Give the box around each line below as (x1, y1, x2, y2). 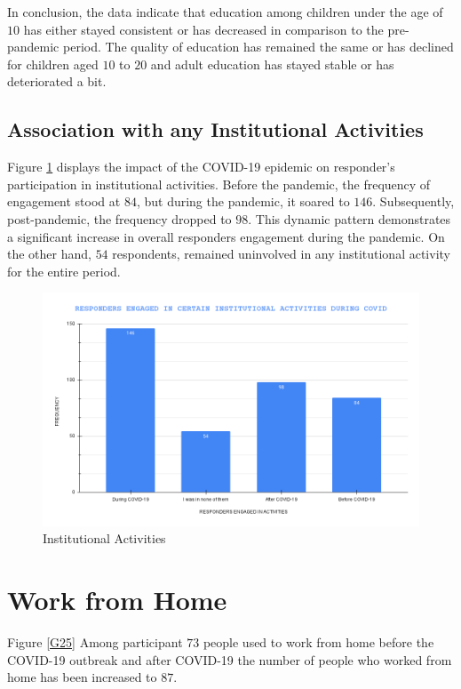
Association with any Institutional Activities (7, 116, 424, 143)
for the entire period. (7, 261, 121, 280)
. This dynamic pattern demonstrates (248, 209, 451, 228)
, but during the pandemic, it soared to (136, 192, 350, 211)
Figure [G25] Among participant (7, 632, 183, 651)
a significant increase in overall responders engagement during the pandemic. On (7, 227, 445, 245)
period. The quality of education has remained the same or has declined (62, 37, 454, 56)
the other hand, (7, 244, 91, 263)
